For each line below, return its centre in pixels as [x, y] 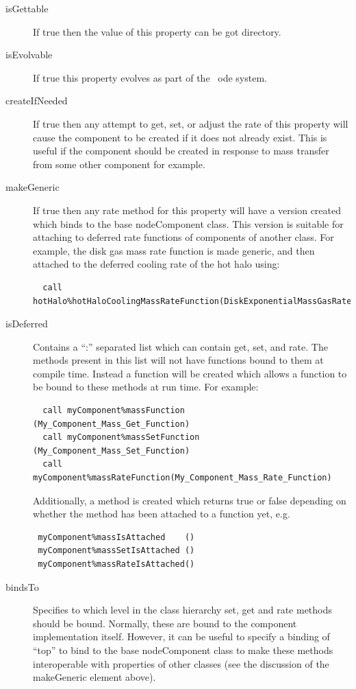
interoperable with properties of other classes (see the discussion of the [181, 663]
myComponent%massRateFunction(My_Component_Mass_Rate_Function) [182, 478]
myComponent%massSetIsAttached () [116, 551]
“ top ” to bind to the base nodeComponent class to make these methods [183, 650]
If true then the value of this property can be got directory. [157, 31]
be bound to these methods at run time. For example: [146, 387]
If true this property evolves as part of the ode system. [150, 77]
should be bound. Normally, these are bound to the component [165, 623]
